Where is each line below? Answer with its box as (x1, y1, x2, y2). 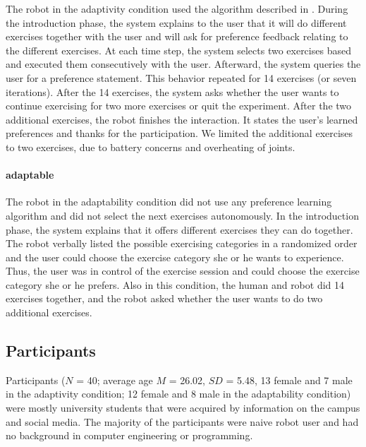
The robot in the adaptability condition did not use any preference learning (6, 194, 332, 209)
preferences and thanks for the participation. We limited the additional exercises (6, 126, 353, 141)
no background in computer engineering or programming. (6, 428, 253, 443)
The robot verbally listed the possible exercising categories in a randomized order (6, 236, 358, 251)
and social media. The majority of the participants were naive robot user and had (6, 414, 359, 429)
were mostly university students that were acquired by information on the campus (6, 400, 360, 415)
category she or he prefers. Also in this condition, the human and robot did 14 (6, 277, 345, 292)
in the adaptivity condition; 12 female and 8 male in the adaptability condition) (6, 386, 351, 401)
